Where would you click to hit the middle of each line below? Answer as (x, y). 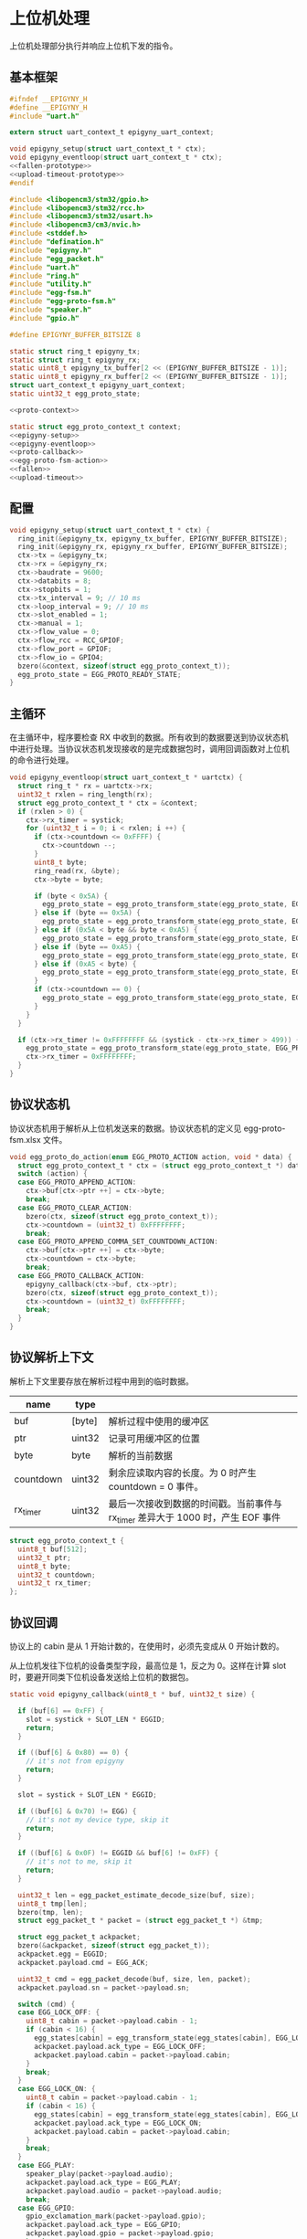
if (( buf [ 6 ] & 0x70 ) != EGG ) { (77, 1811)
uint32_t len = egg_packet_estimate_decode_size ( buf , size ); (137, 1895)
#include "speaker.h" (51, 310)
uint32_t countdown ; (57, 1575)
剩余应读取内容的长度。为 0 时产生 (183, 1473)
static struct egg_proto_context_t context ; (95, 427)
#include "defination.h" (57, 242)
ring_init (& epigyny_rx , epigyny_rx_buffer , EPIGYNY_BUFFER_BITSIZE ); (153, 547)
